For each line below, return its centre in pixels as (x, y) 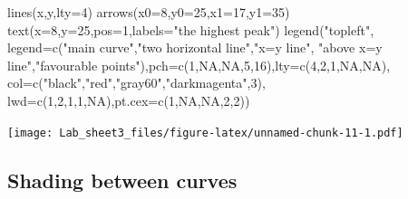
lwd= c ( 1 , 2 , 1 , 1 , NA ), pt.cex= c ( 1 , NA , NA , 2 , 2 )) (129, 100)
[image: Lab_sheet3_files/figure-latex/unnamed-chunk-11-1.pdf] (205, 133)
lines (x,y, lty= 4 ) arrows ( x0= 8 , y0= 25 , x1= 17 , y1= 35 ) (149, 12)
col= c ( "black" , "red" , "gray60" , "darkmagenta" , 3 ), (136, 83)
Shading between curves (122, 180)
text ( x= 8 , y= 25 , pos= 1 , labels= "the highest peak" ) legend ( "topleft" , (191, 29)
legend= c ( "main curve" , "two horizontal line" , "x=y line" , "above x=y (195, 47)
